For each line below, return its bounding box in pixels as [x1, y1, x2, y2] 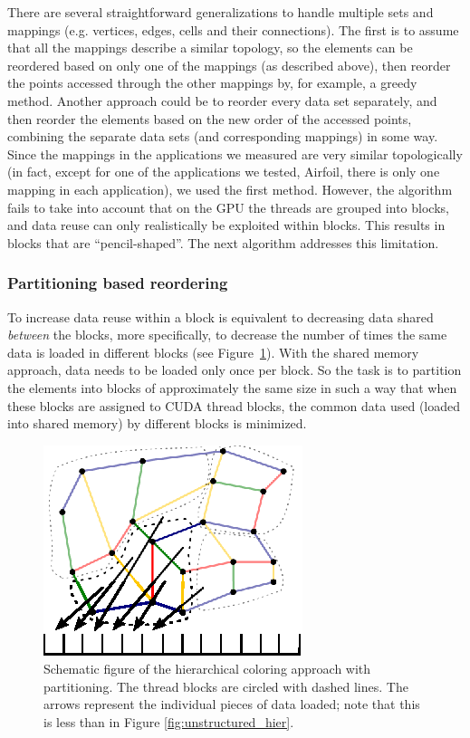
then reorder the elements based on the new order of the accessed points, [7, 109, 412, 128]
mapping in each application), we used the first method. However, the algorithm [7, 179, 453, 198]
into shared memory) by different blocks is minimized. [7, 414, 307, 433]
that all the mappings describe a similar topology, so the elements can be [7, 38, 413, 57]
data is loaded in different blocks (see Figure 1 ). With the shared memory [7, 342, 419, 361]
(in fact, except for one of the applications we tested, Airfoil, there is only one [7, 162, 440, 181]
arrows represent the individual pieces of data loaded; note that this [43, 695, 420, 714]
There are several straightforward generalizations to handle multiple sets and [7, 3, 434, 21]
